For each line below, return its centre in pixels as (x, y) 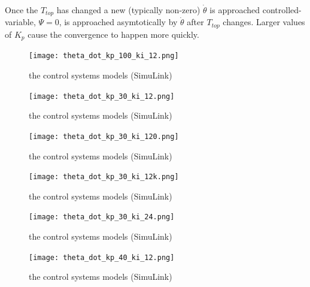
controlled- (282, 10)
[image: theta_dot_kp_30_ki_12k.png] (104, 177)
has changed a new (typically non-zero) (128, 10)
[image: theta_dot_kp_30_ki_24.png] (102, 217)
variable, (20, 22)
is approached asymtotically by (121, 22)
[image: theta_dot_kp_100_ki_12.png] (104, 56)
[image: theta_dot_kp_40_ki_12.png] (102, 257)
